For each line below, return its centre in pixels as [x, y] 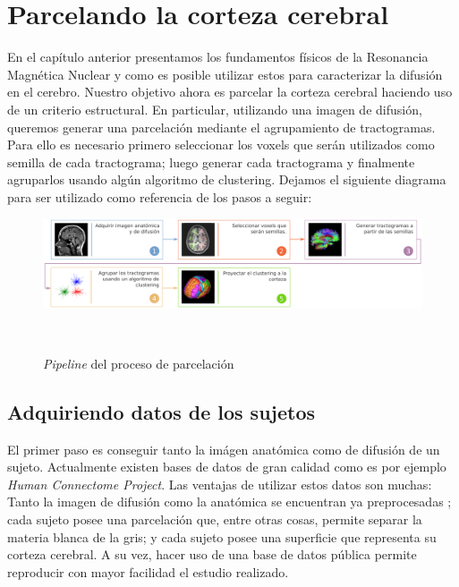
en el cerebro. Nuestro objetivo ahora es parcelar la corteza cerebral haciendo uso [230, 92]
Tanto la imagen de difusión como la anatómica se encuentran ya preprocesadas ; [229, 502]
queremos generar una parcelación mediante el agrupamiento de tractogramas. [221, 127]
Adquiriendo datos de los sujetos [161, 411]
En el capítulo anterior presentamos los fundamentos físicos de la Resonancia [218, 57]
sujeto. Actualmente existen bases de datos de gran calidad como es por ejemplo [227, 467]
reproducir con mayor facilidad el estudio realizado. [148, 571]
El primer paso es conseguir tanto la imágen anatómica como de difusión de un [224, 449]
